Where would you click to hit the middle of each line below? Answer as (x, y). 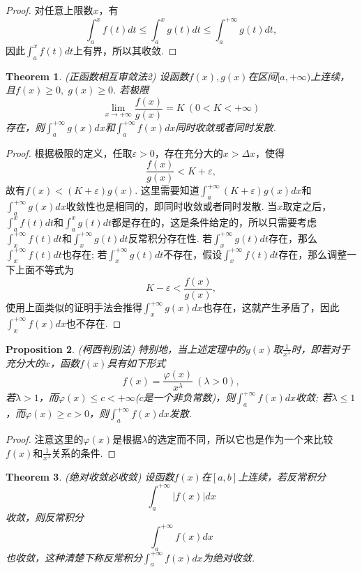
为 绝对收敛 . (229, 557)
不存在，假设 (193, 254)
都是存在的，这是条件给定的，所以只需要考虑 (214, 221)
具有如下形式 (136, 362)
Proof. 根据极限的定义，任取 (69, 152)
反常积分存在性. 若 (170, 238)
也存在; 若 (84, 254)
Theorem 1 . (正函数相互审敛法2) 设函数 (97, 76)
